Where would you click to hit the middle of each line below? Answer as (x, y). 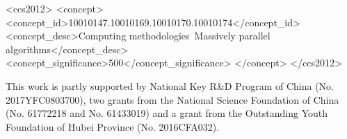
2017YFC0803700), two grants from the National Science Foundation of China (172, 99)
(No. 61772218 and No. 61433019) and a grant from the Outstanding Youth (167, 113)
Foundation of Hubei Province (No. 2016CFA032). (113, 126)
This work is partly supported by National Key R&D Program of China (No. (170, 85)
